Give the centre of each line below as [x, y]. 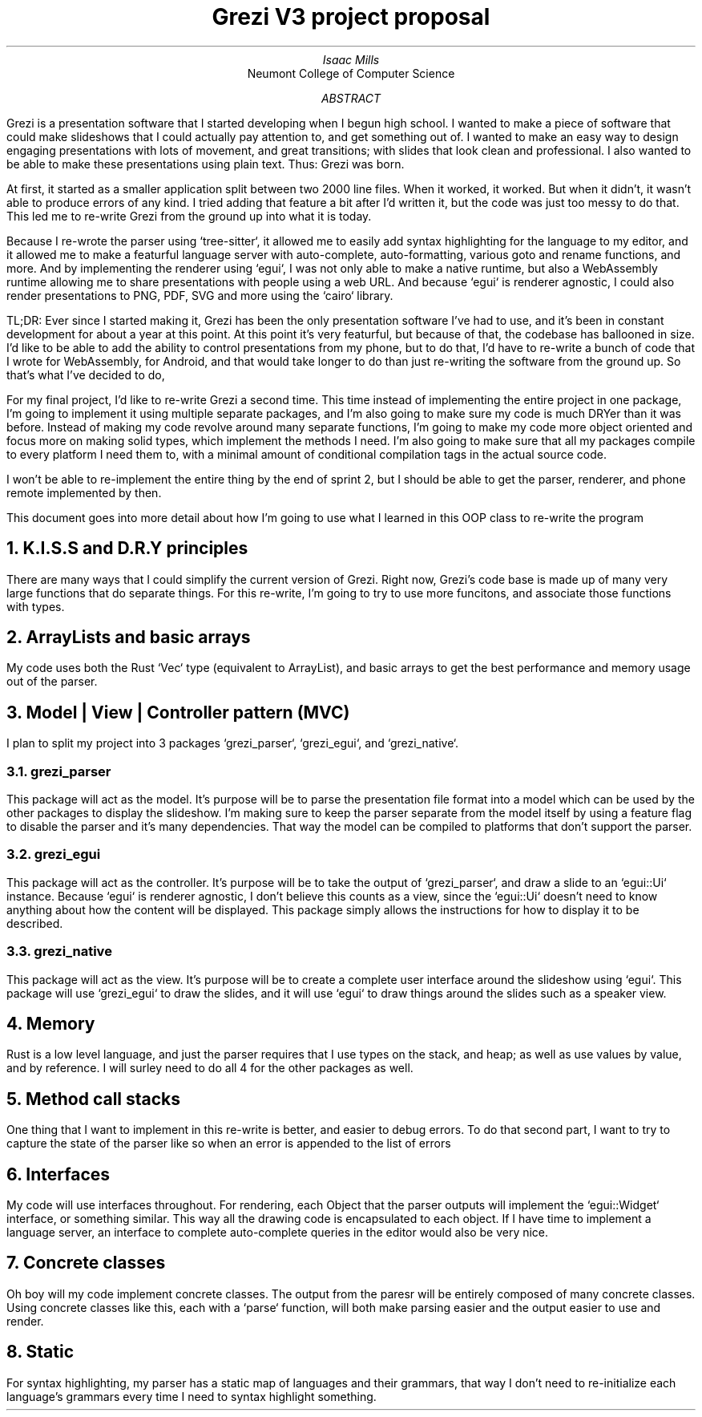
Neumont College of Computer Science [351, 73]
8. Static [40, 1352]
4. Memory [51, 1023]
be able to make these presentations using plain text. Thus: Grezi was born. [206, 164]
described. [35, 923]
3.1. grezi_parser [59, 771]
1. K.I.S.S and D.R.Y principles [127, 549]
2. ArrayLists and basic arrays [129, 638]
